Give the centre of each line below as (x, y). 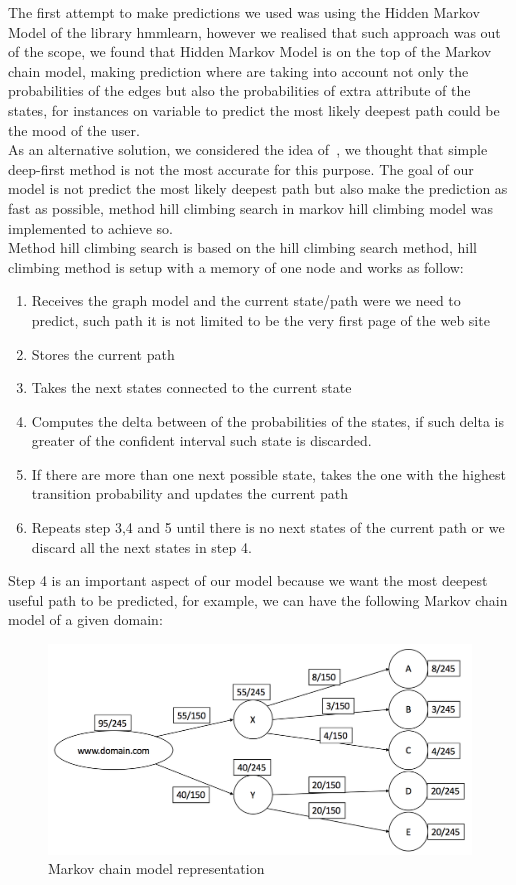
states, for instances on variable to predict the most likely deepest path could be (254, 109)
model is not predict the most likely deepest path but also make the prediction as (258, 188)
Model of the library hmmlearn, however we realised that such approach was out (254, 31)
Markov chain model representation (156, 868)
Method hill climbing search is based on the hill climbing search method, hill (243, 247)
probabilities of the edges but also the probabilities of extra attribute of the (239, 90)
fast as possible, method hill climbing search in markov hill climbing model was (251, 207)
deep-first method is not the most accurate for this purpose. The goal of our (241, 168)
